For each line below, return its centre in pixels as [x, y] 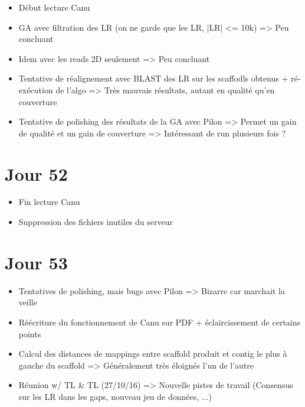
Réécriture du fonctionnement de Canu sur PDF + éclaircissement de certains [160, 322]
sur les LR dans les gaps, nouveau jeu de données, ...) [115, 396]
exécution [36, 89]
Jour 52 [36, 173]
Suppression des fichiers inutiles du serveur [96, 222]
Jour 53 [36, 262]
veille [28, 302]
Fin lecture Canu [49, 202]
